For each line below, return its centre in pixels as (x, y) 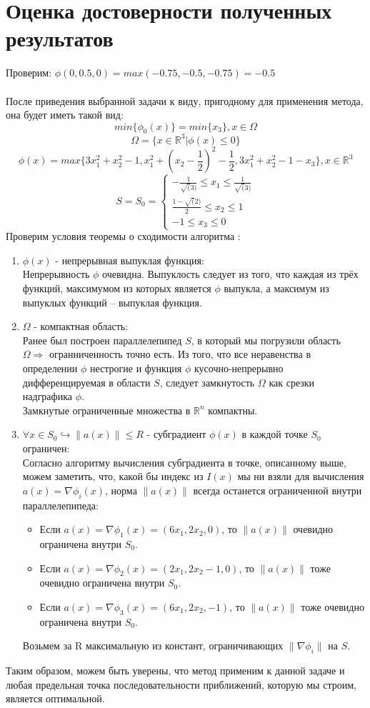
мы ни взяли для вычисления (301, 476)
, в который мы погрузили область (266, 340)
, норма (121, 490)
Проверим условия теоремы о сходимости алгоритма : (123, 236)
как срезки (292, 382)
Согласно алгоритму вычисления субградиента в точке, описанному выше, (184, 462)
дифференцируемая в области (86, 382)
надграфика (47, 396)
